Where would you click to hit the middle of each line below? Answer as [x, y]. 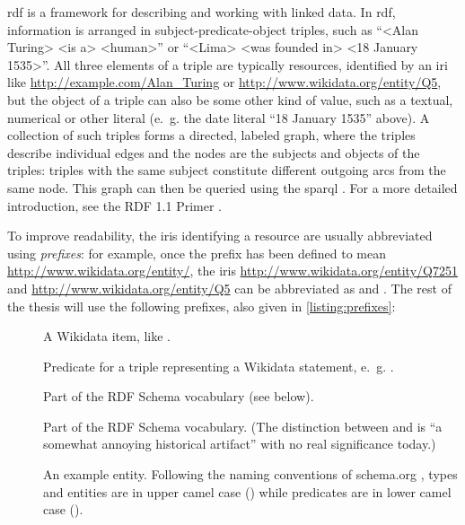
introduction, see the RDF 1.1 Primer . [114, 205]
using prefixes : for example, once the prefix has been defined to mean [197, 253]
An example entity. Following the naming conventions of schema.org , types [250, 474]
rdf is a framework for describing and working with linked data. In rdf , [202, 12]
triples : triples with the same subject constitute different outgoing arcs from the [227, 170]
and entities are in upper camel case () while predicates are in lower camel [247, 491]
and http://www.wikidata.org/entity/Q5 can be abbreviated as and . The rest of [229, 288]
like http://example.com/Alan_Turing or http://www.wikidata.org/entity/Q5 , [224, 82]
